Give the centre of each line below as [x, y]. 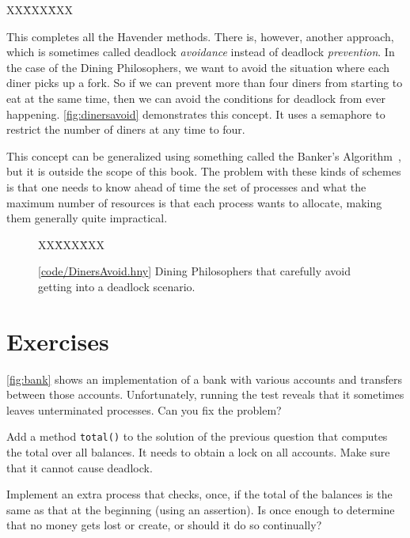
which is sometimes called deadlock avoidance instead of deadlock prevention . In [201, 52]
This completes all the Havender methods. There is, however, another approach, [200, 36]
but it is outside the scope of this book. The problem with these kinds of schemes [204, 171]
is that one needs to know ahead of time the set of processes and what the [186, 186]
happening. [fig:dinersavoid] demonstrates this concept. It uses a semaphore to [196, 114]
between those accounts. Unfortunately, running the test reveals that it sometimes [205, 394]
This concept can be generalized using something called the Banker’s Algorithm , [204, 155]
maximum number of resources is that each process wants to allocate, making [194, 202]
